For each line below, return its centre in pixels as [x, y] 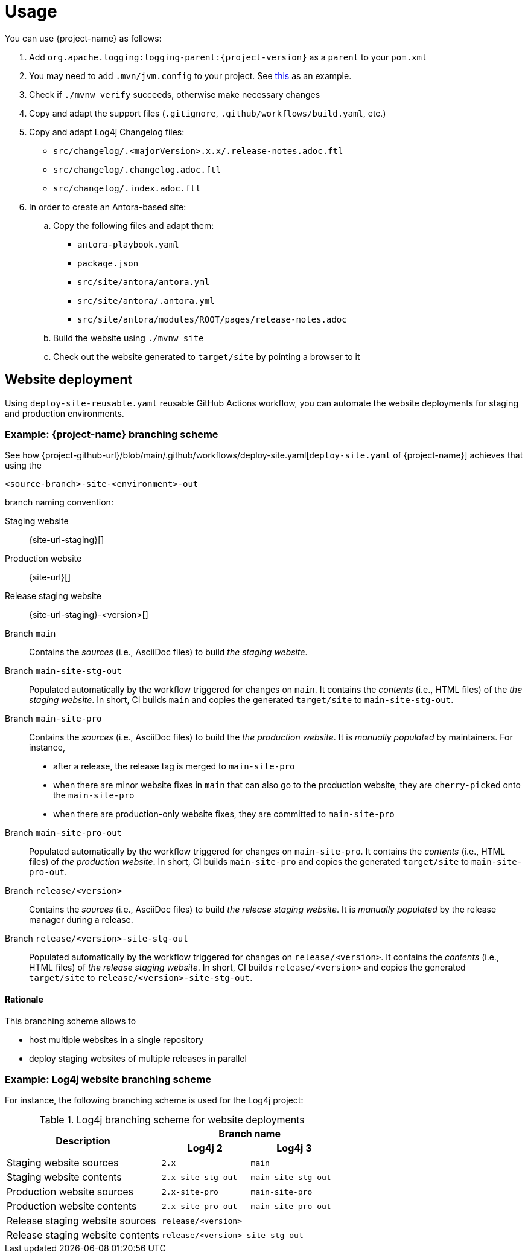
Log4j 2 [205, 1148]
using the [23, 466]
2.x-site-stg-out [199, 1177]
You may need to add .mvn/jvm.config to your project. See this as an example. [190, 75]
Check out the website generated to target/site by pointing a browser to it [207, 356]
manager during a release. [81, 920]
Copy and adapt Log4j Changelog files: [107, 132]
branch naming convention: [59, 502]
